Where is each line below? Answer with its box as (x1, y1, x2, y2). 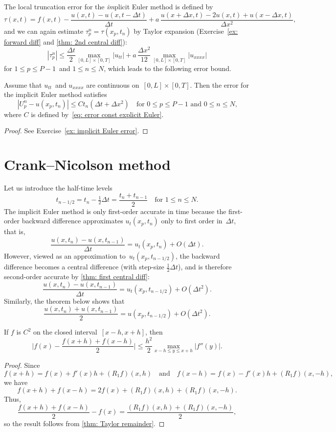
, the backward (175, 251, 220, 261)
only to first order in (161, 216, 223, 226)
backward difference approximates (22, 216, 123, 226)
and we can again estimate (4, 25, 84, 36)
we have (4, 377, 28, 387)
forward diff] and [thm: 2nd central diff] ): (4, 36, 127, 47)
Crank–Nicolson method (4, 154, 171, 174)
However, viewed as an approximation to (4, 251, 126, 261)
